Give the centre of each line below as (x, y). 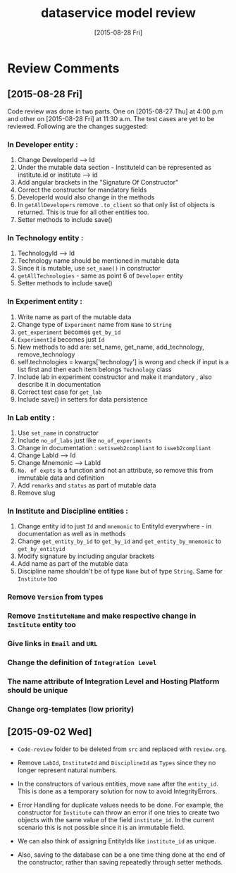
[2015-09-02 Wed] (50, 732)
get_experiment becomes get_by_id (69, 332)
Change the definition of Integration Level (82, 662)
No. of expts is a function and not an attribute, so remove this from (115, 470)
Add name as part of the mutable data (73, 564)
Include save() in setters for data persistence (82, 399)
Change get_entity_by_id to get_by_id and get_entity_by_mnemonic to (119, 541)
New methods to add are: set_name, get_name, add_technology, (111, 347)
